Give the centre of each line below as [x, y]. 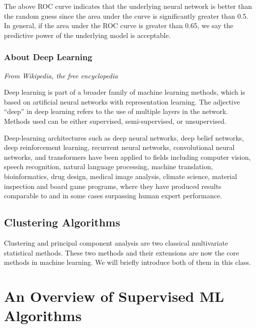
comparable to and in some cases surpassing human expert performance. [113, 196]
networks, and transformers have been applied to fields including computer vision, [128, 157]
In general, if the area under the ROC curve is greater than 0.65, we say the [119, 25]
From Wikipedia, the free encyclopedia [61, 75]
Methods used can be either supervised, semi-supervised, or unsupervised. [115, 121]
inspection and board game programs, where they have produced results [113, 186]
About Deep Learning [48, 57]
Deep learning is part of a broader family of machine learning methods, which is [125, 92]
